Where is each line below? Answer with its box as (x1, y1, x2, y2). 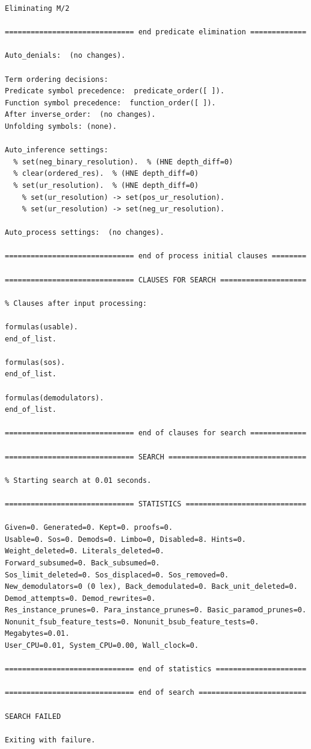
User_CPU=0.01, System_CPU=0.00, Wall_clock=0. (5, 641, 199, 650)
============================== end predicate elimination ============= (5, 28, 307, 37)
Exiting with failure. (5, 735, 96, 744)
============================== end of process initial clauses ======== (5, 252, 307, 261)
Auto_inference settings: (5, 146, 108, 155)
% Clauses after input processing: (5, 299, 147, 308)
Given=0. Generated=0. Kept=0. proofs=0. (5, 523, 173, 532)
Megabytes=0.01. (5, 629, 70, 638)
